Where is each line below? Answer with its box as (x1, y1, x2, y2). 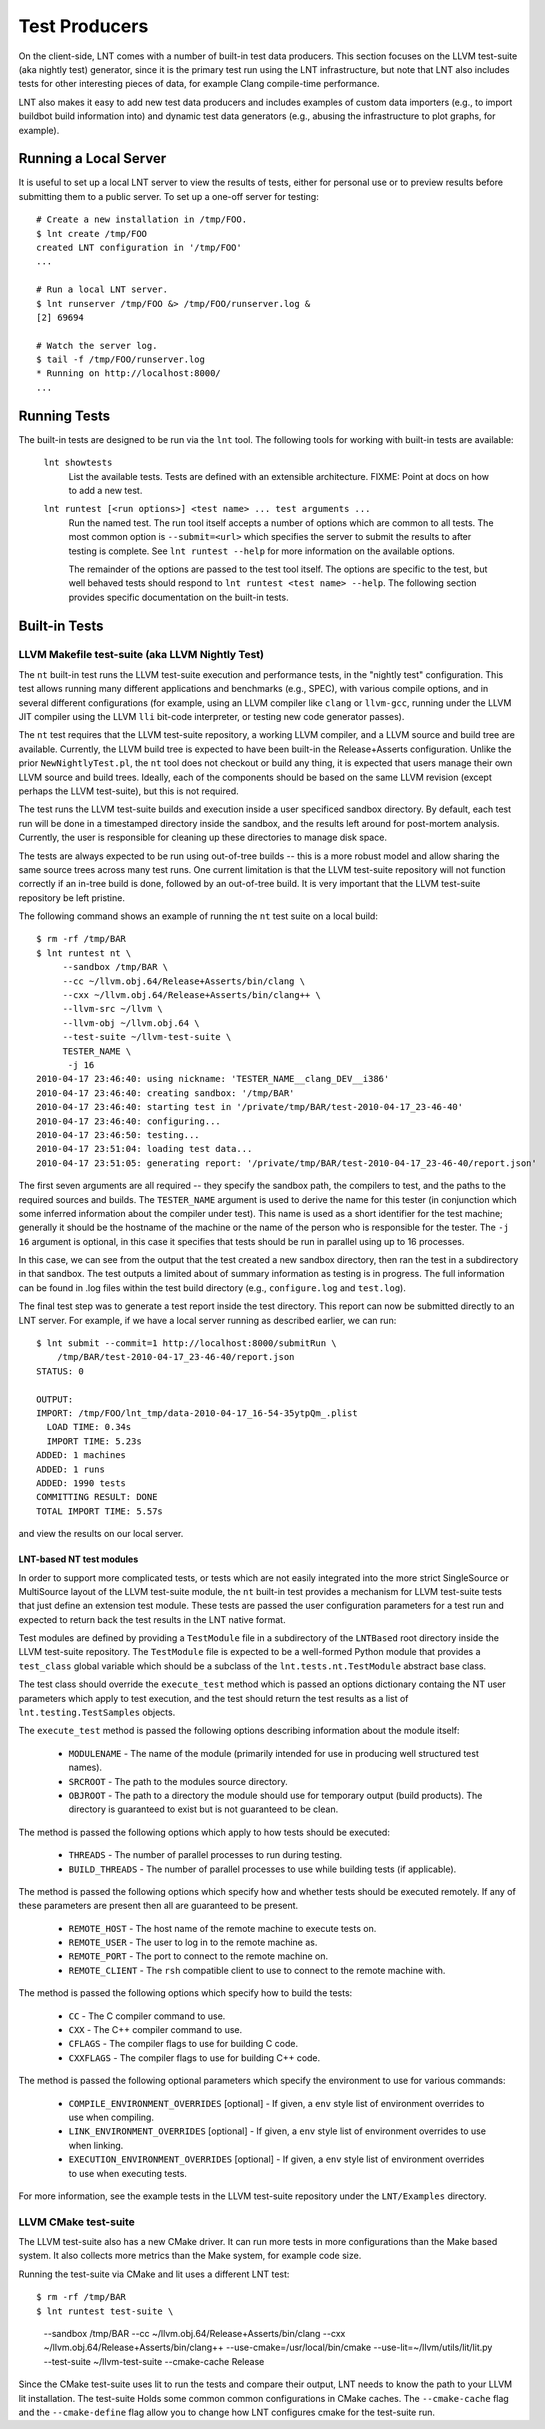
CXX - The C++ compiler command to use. (68, 2024, 243, 2036)
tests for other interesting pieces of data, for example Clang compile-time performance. (18, 78, 380, 90)
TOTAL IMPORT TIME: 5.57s (36, 1505, 164, 1517)
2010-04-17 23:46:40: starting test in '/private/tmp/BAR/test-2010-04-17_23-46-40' (36, 1101, 464, 1113)
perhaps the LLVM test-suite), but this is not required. (18, 785, 239, 797)
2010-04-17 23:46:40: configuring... (36, 1115, 222, 1127)
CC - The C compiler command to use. (68, 2010, 226, 2022)
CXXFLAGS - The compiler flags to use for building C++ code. (68, 2051, 321, 2064)
